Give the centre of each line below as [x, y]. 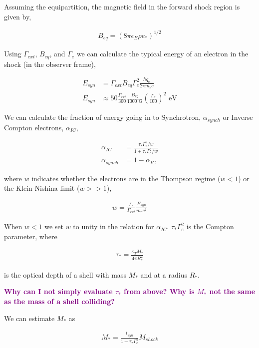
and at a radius [164, 274]
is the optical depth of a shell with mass [65, 274]
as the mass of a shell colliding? [59, 301]
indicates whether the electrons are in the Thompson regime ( [126, 178]
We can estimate [29, 318]
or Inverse [238, 117]
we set [54, 226]
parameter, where [31, 236]
